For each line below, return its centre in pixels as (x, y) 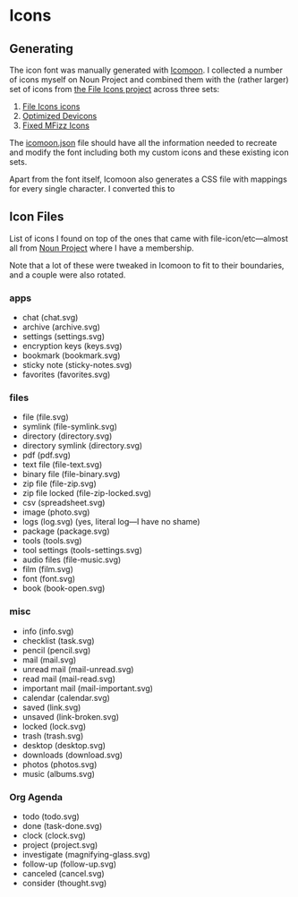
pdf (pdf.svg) (47, 455)
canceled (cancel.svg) (63, 873)
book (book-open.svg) (64, 588)
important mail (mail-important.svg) (88, 688)
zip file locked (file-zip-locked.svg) (87, 493)
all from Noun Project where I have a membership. (102, 248)
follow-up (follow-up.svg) (69, 864)
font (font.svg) (49, 579)
